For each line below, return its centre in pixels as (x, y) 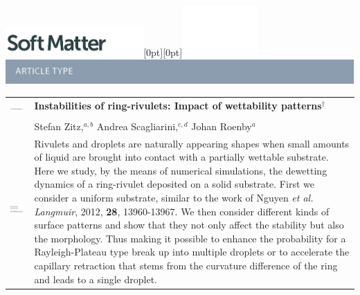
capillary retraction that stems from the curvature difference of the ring (186, 265)
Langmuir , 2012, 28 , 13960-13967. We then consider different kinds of (182, 211)
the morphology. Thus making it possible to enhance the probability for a (190, 238)
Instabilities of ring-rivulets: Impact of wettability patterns (178, 105)
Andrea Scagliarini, (137, 126)
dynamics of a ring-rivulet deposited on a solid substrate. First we (174, 184)
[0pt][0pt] (163, 52)
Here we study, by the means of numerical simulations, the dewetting (181, 170)
